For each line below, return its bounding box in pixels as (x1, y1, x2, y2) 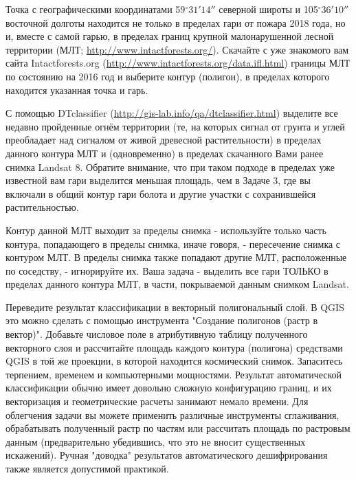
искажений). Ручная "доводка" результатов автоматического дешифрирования (5, 448, 328, 462)
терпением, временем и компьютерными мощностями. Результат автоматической (5, 367, 342, 381)
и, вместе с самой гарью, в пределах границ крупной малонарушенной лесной (5, 29, 334, 43)
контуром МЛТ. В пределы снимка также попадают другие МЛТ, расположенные (5, 250, 347, 264)
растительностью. (5, 200, 79, 214)
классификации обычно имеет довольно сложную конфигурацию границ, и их (5, 380, 332, 395)
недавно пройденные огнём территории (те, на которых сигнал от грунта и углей (5, 119, 345, 133)
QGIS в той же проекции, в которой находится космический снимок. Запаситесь (5, 354, 343, 368)
